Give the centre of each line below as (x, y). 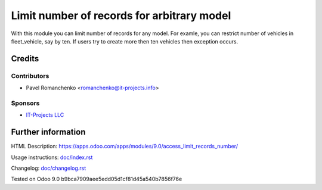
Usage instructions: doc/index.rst (52, 157)
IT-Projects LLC (45, 115)
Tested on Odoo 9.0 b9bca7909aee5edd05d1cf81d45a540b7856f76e (97, 179)
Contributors (30, 76)
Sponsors (25, 103)
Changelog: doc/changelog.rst (49, 168)
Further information (48, 132)
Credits (25, 59)
